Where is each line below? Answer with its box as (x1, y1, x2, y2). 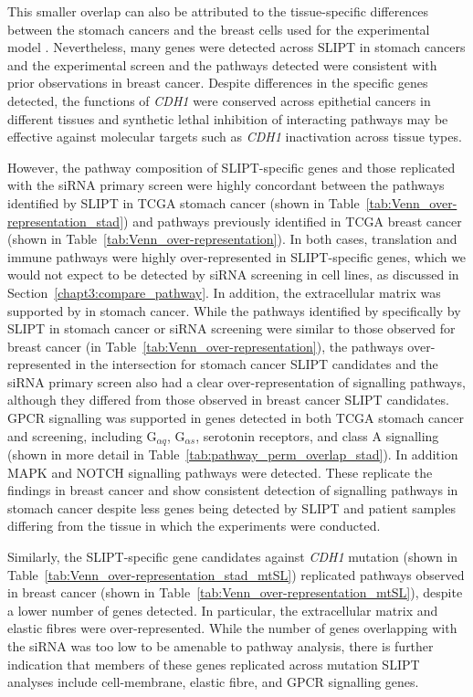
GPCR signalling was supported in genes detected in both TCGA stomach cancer (7, 408, 464, 428)
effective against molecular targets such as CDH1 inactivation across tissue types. (7, 127, 462, 146)
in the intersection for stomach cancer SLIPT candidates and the (75, 354, 438, 374)
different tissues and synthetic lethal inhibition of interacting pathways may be (7, 109, 448, 128)
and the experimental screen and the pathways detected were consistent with (7, 55, 437, 74)
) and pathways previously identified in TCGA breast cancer (123, 211, 462, 230)
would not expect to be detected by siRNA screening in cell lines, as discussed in (7, 265, 459, 284)
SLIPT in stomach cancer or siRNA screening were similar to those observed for (7, 319, 456, 338)
